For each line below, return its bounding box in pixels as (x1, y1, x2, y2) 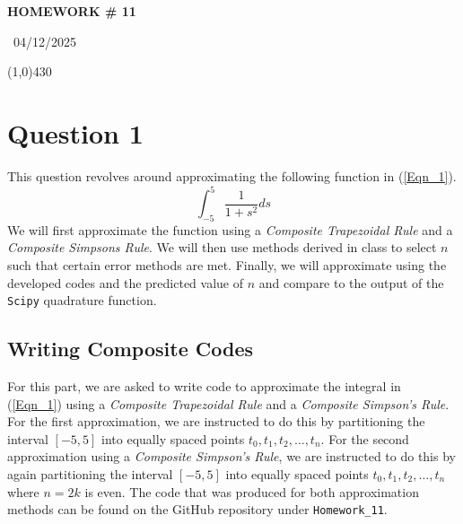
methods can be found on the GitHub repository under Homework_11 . (7, 500, 388, 519)
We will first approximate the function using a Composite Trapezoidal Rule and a (7, 220, 453, 239)
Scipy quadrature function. (7, 291, 157, 310)
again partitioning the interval (7, 465, 173, 483)
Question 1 (7, 114, 144, 151)
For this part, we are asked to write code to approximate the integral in (7, 377, 401, 396)
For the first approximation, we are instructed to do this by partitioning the (7, 412, 425, 431)
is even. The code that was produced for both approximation (84, 482, 419, 501)
